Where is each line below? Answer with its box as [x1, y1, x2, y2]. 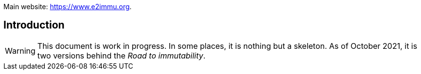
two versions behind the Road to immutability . [37, 50, 206, 60]
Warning [5, 45, 36, 56]
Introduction [3, 19, 65, 31]
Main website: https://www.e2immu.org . [3, 2, 132, 11]
